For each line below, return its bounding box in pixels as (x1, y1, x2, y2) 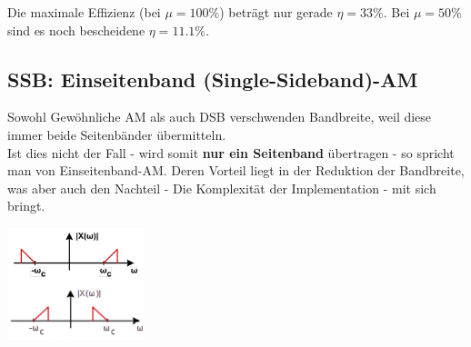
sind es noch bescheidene (7, 20, 145, 39)
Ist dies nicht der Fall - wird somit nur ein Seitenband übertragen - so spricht (7, 143, 455, 162)
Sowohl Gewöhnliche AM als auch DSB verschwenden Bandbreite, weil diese (7, 107, 432, 126)
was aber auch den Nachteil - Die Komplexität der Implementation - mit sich (7, 178, 436, 197)
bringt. (7, 196, 45, 215)
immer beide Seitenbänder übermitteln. (7, 124, 226, 144)
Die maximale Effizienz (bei (7, 3, 161, 21)
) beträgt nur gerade (219, 3, 333, 21)
